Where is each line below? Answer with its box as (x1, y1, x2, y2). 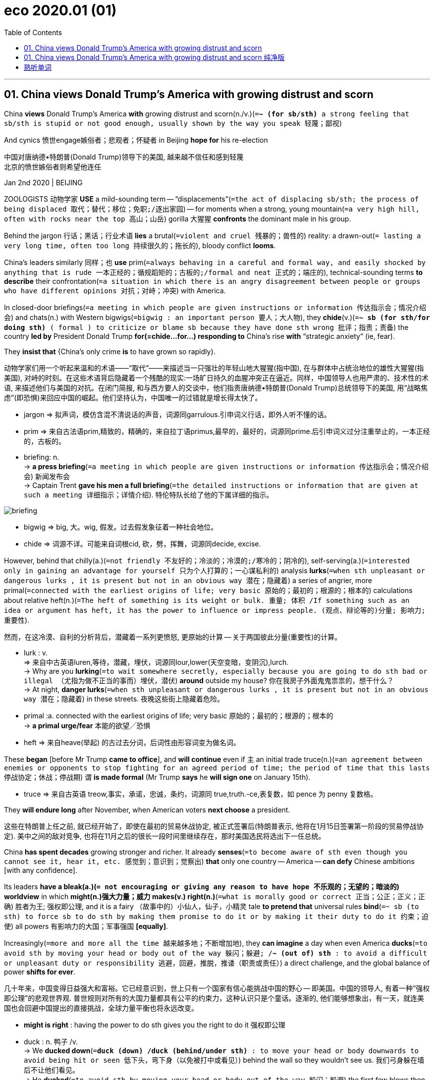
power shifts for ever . (4, 967, 76, 976)
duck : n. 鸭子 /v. (24, 1037, 78, 1046)
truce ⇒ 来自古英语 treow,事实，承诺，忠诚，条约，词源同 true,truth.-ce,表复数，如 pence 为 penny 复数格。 (24, 789, 378, 798)
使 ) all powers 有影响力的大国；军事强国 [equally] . (4, 921, 168, 930)
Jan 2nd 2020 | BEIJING (4, 178, 83, 187)
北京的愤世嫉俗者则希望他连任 (4, 162, 101, 171)
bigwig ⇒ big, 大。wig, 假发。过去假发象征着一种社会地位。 (24, 522, 218, 531)
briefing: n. (24, 452, 59, 461)
